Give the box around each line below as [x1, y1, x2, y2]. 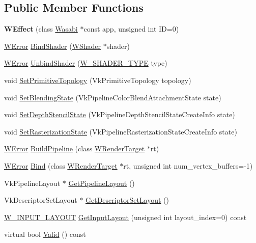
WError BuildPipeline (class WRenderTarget [4, 143, 145, 154]
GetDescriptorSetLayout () [86, 195, 169, 205]
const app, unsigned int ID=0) [83, 23, 179, 34]
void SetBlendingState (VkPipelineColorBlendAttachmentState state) [4, 92, 221, 102]
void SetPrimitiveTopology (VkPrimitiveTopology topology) [4, 74, 191, 85]
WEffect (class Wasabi [4, 23, 78, 34]
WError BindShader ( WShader [4, 40, 101, 51]
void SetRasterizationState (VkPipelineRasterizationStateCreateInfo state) [4, 126, 237, 137]
